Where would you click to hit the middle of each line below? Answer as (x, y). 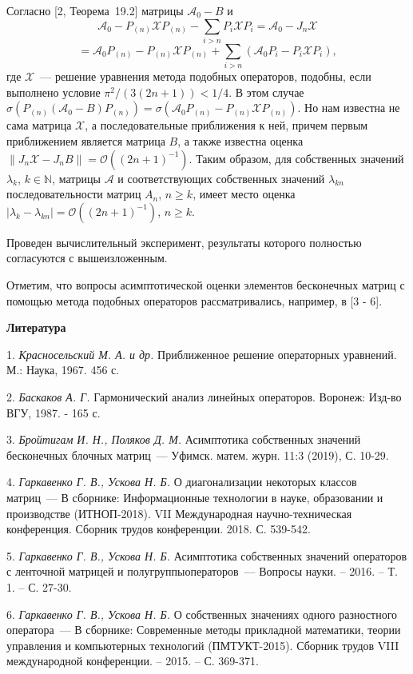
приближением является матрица (86, 141)
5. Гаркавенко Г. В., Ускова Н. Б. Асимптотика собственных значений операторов (206, 555)
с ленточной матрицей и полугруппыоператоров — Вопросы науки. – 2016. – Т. (202, 571)
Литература (36, 327)
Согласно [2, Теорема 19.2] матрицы (95, 10)
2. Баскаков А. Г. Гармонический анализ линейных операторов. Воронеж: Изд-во (204, 396)
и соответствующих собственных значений (221, 178)
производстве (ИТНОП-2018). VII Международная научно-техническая (179, 513)
